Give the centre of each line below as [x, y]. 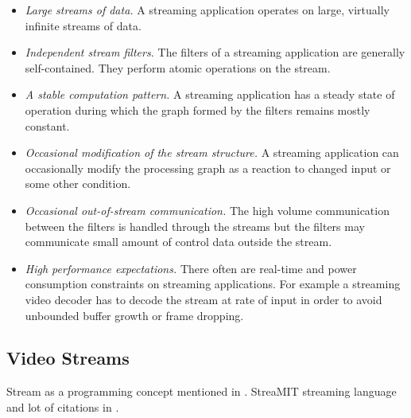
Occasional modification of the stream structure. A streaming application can [212, 152]
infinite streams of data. [83, 25]
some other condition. [78, 184]
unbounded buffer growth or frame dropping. [134, 315]
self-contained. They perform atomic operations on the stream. [178, 67]
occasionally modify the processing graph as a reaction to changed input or [208, 168]
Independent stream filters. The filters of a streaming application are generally [215, 52]
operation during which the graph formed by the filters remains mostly [198, 109]
